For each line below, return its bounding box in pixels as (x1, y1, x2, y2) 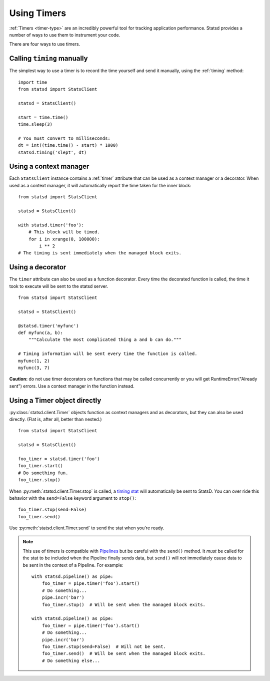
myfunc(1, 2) (18, 358, 50, 364)
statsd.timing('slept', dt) (18, 149, 87, 155)
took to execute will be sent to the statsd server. (9, 283, 108, 289)
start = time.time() (18, 114, 68, 120)
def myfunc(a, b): (18, 329, 63, 335)
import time (18, 79, 47, 85)
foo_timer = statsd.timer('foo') (18, 456, 100, 462)
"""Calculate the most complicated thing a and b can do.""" (28, 337, 182, 343)
